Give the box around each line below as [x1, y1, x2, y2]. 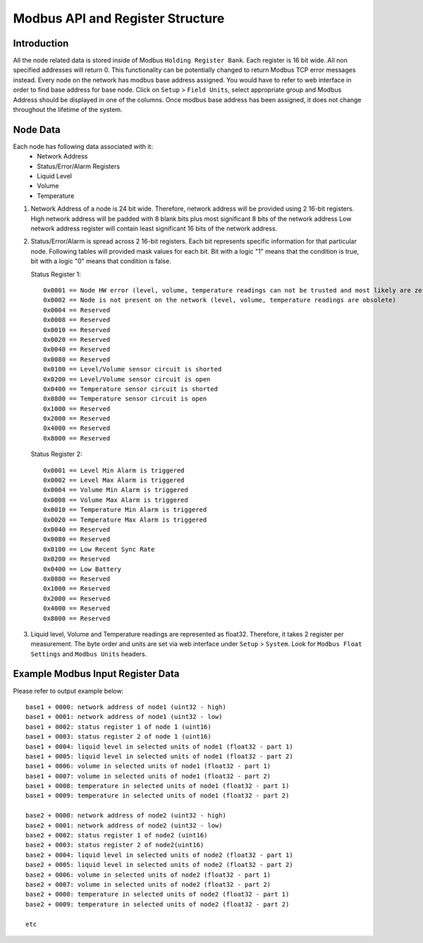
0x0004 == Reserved [43, 306, 111, 314]
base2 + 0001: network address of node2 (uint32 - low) [25, 821, 223, 830]
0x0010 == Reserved [43, 326, 111, 334]
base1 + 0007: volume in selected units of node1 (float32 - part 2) [25, 772, 271, 780]
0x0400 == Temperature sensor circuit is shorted [43, 385, 219, 393]
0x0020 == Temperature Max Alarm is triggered [43, 515, 207, 524]
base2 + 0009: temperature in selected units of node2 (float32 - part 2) [25, 900, 290, 908]
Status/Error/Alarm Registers [37, 162, 120, 171]
